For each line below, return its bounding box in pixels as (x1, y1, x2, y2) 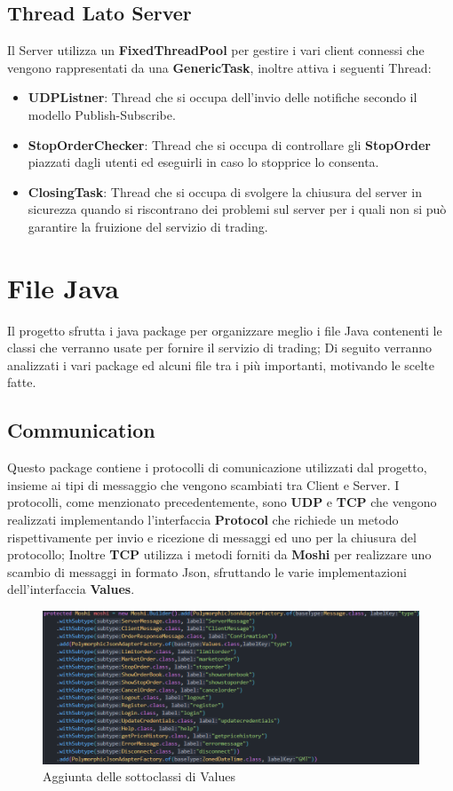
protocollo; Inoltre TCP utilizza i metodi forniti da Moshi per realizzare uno (7, 545, 432, 564)
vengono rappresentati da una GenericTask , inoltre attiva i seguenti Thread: (7, 58, 432, 76)
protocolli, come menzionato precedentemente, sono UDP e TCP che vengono (7, 493, 437, 511)
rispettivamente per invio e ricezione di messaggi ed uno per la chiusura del (7, 527, 417, 546)
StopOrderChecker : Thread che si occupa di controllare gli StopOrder (28, 135, 432, 154)
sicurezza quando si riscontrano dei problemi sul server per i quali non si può (28, 200, 447, 218)
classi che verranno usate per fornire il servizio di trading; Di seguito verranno (7, 338, 433, 357)
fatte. (7, 373, 36, 392)
